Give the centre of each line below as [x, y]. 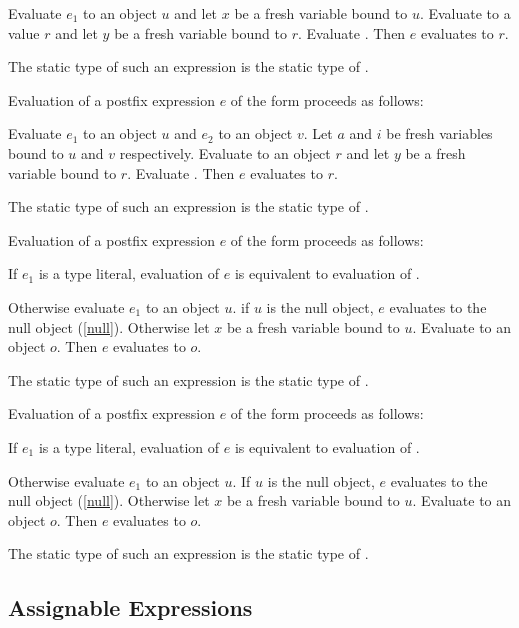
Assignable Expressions [130, 607]
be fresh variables [439, 133]
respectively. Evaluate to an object [225, 152]
